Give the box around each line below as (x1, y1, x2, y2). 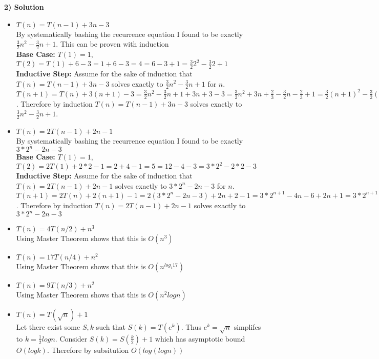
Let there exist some (16, 322, 80, 332)
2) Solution (4, 2, 44, 12)
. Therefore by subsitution (47, 344, 129, 355)
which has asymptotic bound (155, 333, 245, 344)
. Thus (181, 322, 202, 332)
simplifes (234, 322, 261, 332)
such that (96, 322, 125, 332)
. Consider (55, 333, 88, 344)
